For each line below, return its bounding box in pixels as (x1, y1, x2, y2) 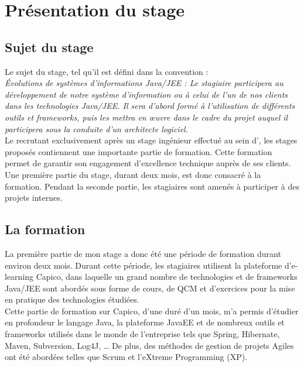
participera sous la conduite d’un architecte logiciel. (5, 122, 188, 135)
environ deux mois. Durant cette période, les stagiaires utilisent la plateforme (5, 259, 282, 271)
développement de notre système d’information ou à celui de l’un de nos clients (5, 88, 288, 100)
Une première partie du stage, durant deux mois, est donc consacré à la (5, 168, 261, 180)
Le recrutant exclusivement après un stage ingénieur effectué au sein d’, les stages (5, 134, 298, 146)
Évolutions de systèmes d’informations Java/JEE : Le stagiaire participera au (5, 77, 283, 89)
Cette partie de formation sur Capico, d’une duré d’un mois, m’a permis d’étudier (5, 304, 299, 317)
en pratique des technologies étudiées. (5, 293, 139, 306)
